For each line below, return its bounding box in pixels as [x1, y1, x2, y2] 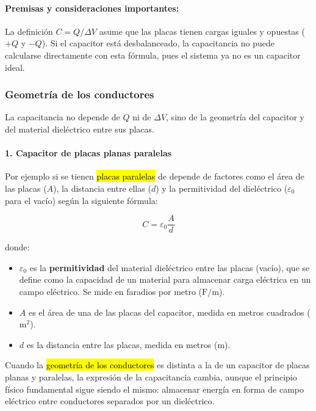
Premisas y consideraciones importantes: [5, 1, 179, 14]
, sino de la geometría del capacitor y [166, 111, 304, 123]
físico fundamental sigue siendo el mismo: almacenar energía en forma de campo [5, 382, 304, 395]
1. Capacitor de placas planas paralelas [5, 147, 172, 159]
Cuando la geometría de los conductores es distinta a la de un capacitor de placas [5, 358, 310, 371]
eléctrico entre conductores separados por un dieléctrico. [5, 395, 215, 407]
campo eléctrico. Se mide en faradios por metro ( [19, 285, 203, 297]
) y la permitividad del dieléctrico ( [156, 181, 288, 194]
